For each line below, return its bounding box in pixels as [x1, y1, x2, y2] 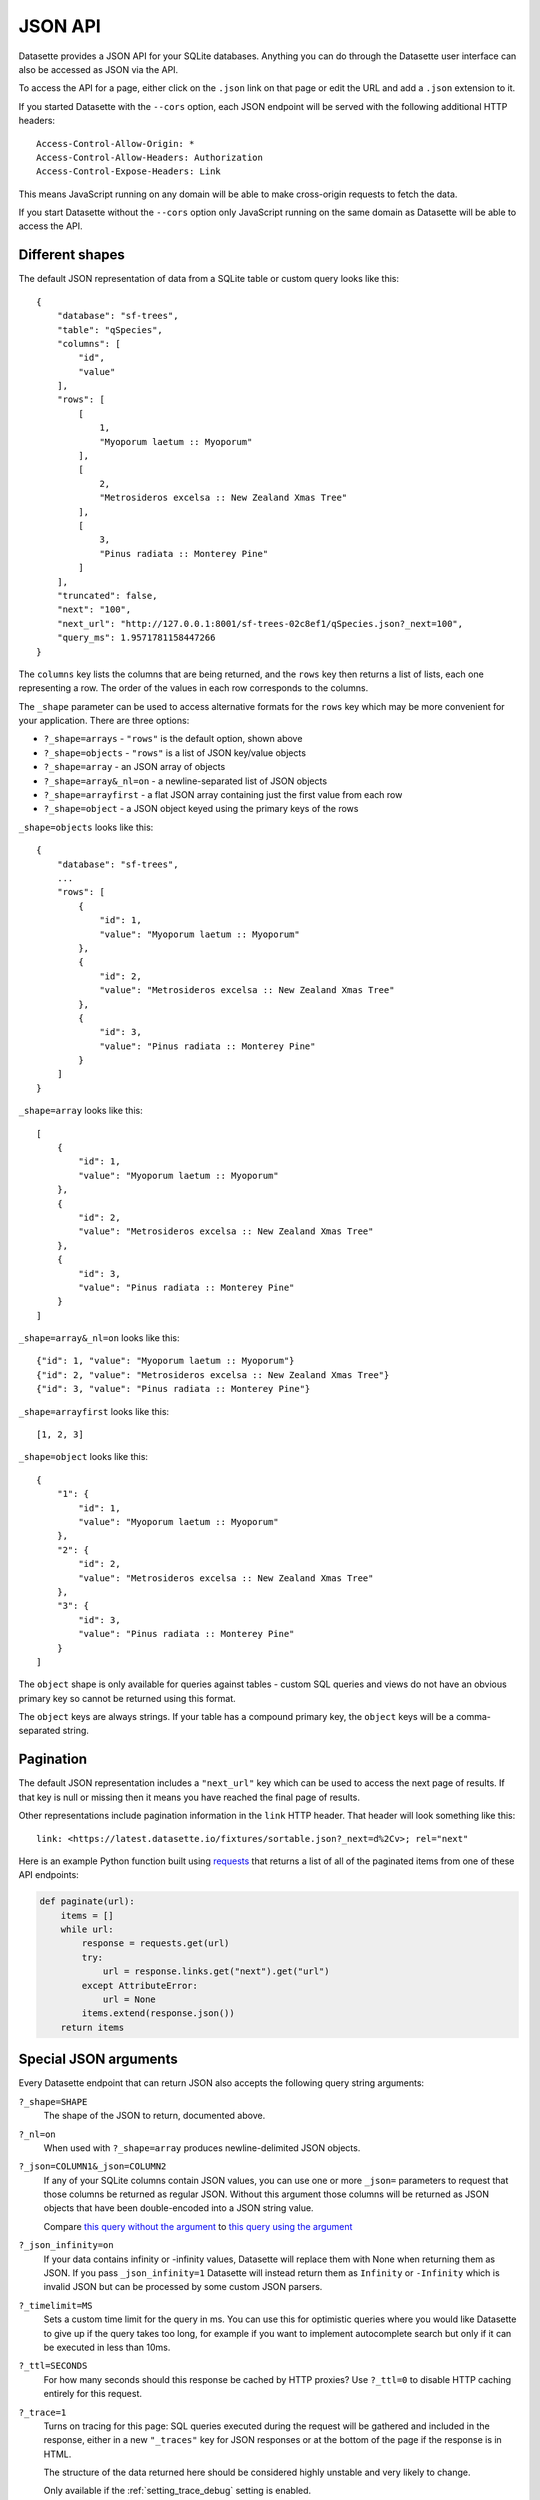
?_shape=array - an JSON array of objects [43, 761, 226, 773]
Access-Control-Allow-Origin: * [36, 138, 195, 149]
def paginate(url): [39, 1896, 135, 1907]
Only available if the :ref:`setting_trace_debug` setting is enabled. [43, 2485, 312, 2497]
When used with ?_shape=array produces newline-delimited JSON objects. [43, 2141, 361, 2154]
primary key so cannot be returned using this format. [18, 1692, 237, 1704]
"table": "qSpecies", [56, 324, 164, 335]
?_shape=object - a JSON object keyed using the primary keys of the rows [43, 803, 359, 815]
